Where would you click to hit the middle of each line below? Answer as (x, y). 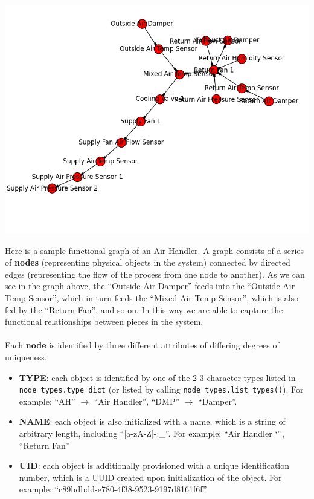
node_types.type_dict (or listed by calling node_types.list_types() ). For (161, 389)
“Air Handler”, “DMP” (137, 401)
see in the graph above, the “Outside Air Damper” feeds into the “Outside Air (150, 286)
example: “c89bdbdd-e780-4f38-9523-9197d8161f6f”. (114, 489)
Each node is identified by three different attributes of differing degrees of (142, 345)
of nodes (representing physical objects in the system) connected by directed (148, 262)
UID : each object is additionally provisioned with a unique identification (154, 465)
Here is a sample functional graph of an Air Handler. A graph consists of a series (155, 250)
